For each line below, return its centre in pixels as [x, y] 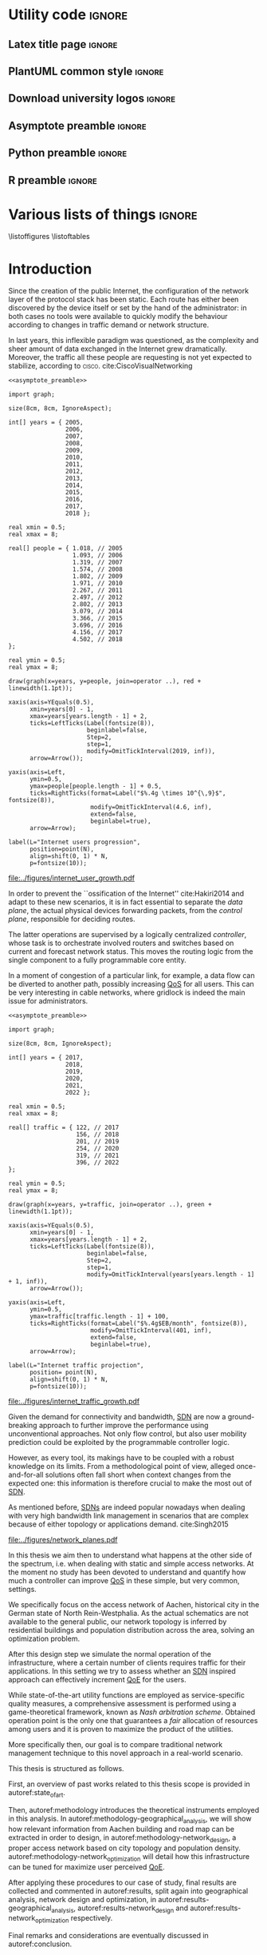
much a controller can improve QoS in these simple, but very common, [124, 1581]
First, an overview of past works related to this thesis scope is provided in [130, 1784]
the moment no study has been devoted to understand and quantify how [127, 1572]
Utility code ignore [68, 15]
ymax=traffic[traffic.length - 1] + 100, [99, 1317]
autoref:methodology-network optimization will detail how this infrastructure [129, 1857]
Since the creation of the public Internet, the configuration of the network [129, 291]
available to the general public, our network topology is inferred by [118, 1622]
